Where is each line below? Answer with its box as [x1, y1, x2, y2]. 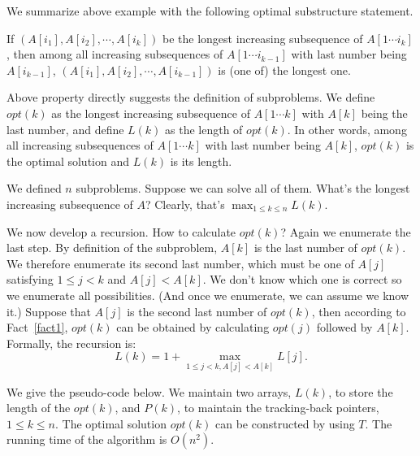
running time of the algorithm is [6, 431, 167, 448]
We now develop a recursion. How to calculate [6, 223, 236, 240]
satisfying [6, 271, 54, 288]
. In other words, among [287, 120, 407, 137]
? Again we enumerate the [280, 223, 411, 240]
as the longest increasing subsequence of [51, 104, 250, 121]
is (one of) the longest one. [218, 61, 351, 78]
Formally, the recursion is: [6, 334, 136, 351]
